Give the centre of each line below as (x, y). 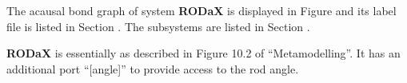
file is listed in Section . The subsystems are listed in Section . (158, 26)
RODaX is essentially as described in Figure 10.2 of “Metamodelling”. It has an (203, 53)
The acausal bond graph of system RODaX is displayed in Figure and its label (202, 10)
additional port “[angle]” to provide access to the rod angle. (153, 68)
